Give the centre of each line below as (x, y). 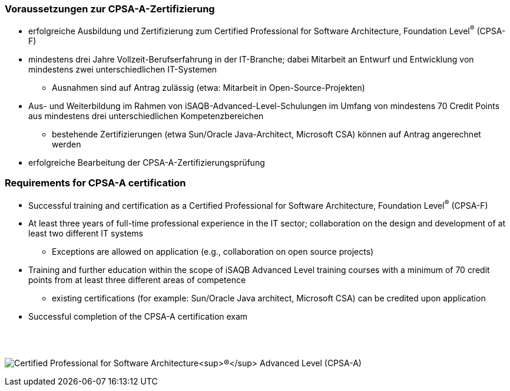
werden (67, 144)
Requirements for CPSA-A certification (95, 183)
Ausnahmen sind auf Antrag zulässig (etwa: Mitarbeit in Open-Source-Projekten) (208, 88)
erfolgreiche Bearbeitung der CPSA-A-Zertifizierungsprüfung (147, 163)
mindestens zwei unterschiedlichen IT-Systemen (123, 70)
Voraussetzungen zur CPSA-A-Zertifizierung (110, 9)
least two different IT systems (86, 234)
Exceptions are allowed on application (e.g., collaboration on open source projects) (213, 252)
